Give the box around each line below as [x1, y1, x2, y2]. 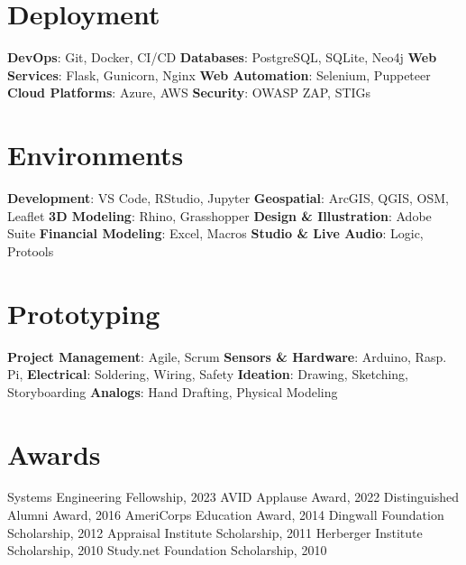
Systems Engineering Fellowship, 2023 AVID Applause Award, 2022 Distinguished [7, 487, 460, 506]
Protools [7, 241, 54, 260]
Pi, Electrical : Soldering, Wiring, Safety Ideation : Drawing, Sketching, [7, 365, 409, 384]
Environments [7, 136, 184, 173]
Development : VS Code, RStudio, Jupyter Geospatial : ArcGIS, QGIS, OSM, [7, 189, 449, 208]
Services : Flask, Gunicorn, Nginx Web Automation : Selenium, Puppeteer [7, 65, 431, 84]
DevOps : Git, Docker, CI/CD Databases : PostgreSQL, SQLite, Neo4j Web [7, 48, 437, 67]
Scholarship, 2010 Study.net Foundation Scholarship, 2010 [7, 541, 327, 560]
